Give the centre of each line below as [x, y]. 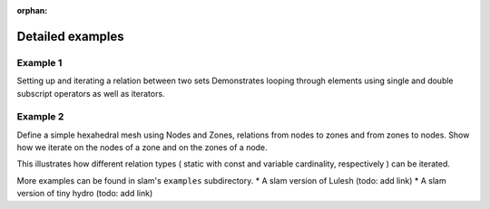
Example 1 [39, 62]
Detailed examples [70, 36]
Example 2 [40, 117]
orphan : [32, 10]
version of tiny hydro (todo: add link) [85, 194]
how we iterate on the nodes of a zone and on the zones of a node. [142, 147]
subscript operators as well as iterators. [91, 93]
